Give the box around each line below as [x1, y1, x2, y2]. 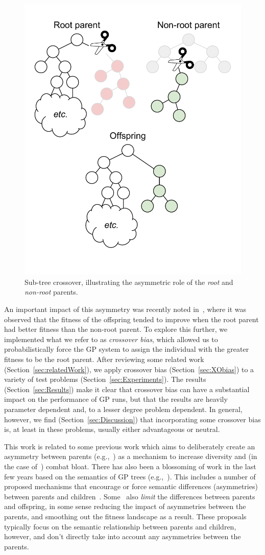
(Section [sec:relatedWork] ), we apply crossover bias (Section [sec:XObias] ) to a [4, 364, 254, 374]
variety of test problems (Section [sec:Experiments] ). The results [4, 374, 206, 384]
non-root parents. [25, 286, 78, 297]
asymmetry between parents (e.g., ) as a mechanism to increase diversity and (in [4, 451, 257, 462]
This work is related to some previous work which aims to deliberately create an [4, 441, 255, 451]
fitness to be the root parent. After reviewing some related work [4, 354, 204, 364]
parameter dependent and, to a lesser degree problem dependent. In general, [4, 403, 243, 414]
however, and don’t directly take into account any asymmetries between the [4, 531, 241, 542]
